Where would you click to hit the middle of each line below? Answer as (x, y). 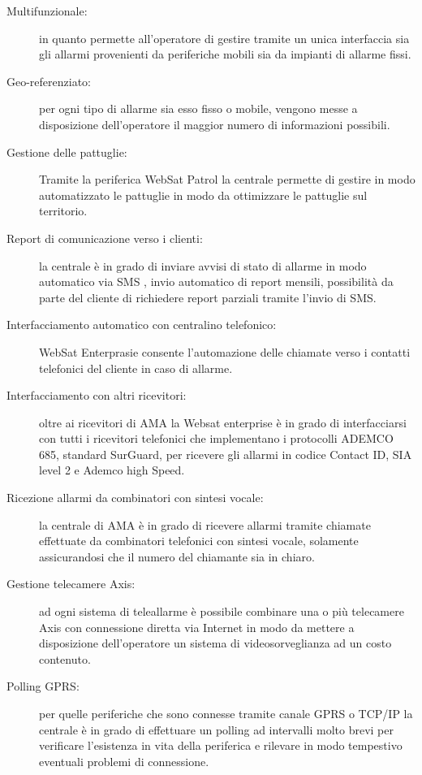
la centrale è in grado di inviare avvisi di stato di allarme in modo (203, 265)
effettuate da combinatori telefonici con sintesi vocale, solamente (199, 541)
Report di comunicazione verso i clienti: (105, 238)
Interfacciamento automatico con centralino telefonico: (142, 325)
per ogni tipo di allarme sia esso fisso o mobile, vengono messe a (198, 108)
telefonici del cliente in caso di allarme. (136, 368)
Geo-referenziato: (49, 81)
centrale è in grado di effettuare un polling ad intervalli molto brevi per (216, 729)
